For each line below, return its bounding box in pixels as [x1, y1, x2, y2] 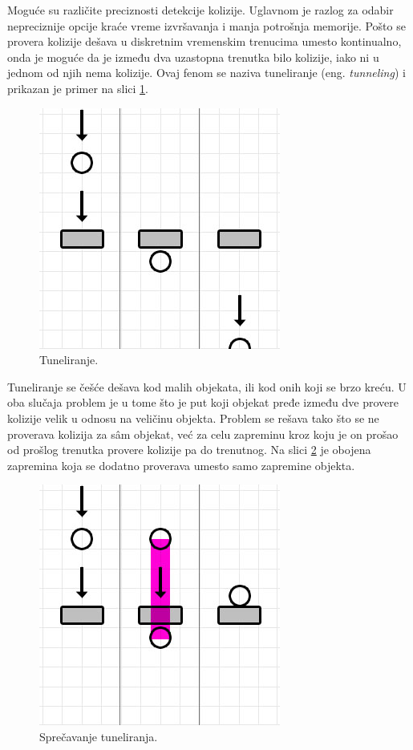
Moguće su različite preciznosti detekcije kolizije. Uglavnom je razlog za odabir [7, 2, 394, 18]
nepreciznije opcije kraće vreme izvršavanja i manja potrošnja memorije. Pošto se [7, 17, 406, 34]
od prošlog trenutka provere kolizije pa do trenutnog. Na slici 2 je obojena [7, 441, 371, 458]
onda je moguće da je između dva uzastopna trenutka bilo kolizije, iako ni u [7, 48, 379, 65]
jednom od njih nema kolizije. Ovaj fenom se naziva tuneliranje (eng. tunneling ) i [7, 64, 406, 81]
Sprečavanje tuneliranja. [39, 728, 158, 744]
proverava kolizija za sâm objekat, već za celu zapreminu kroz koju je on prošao [7, 425, 399, 442]
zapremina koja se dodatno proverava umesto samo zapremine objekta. [7, 456, 355, 473]
